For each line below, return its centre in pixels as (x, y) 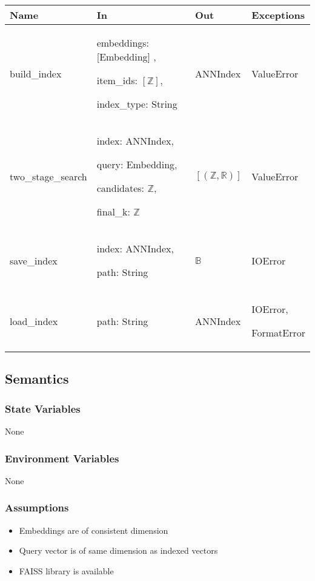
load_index (34, 321)
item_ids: (117, 80)
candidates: (121, 188)
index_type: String (137, 104)
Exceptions (278, 15)
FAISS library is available (66, 570)
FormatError (278, 333)
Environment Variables (62, 458)
